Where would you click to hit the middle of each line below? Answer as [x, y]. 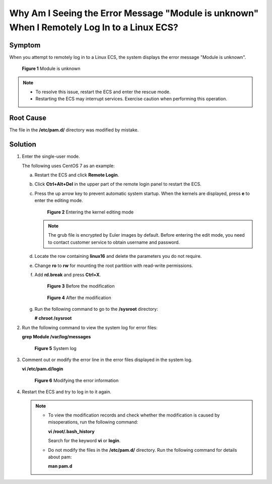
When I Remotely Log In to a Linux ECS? [94, 27]
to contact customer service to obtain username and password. [114, 242]
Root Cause [28, 118]
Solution [23, 144]
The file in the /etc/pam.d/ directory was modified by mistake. [74, 130]
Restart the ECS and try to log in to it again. [67, 392]
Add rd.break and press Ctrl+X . [68, 274]
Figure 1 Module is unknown [51, 68]
